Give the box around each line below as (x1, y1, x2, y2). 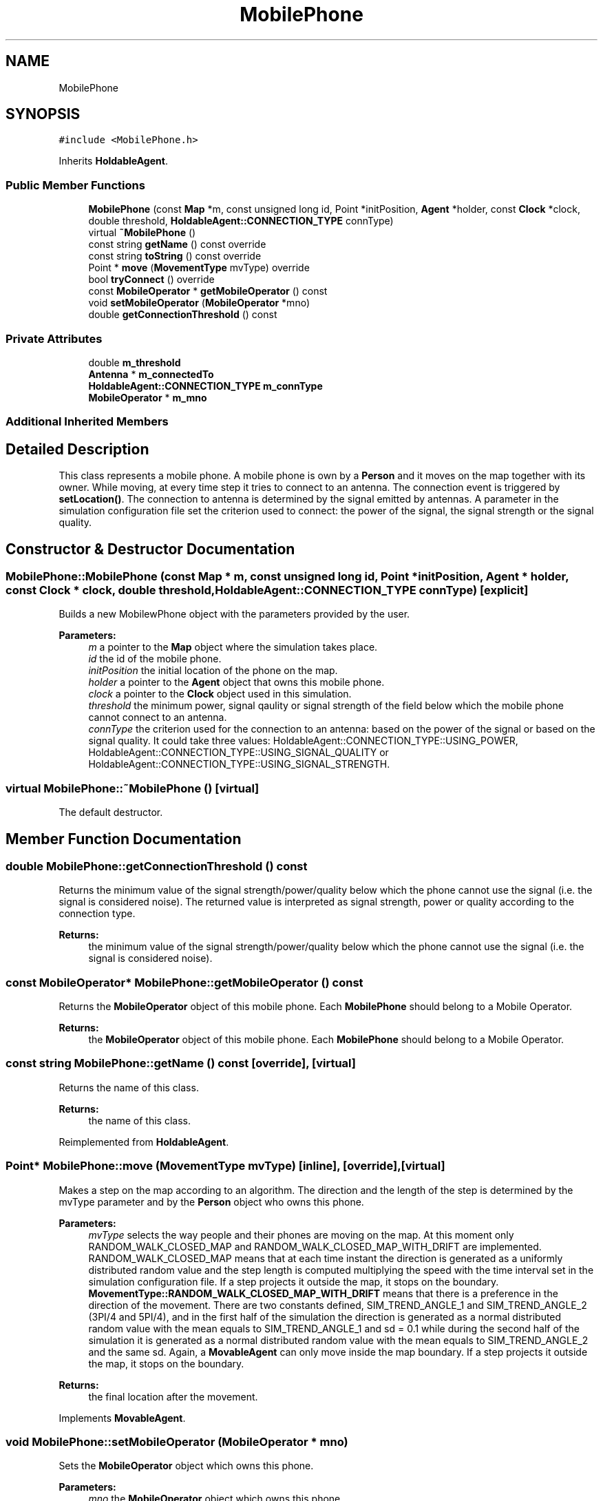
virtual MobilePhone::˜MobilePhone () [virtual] (6, 781, 260, 795)
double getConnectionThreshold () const (88, 308, 277, 321)
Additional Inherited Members (6, 414, 169, 429)
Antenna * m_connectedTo (88, 368, 214, 380)
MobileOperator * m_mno (88, 391, 207, 403)
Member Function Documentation (6, 830, 242, 848)
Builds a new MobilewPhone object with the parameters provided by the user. (59, 608, 410, 620)
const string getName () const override (88, 238, 266, 251)
